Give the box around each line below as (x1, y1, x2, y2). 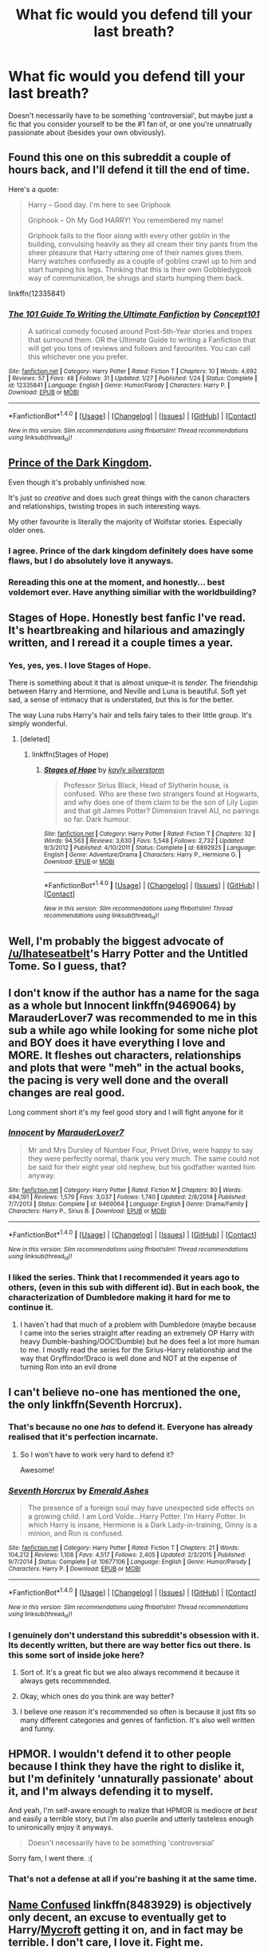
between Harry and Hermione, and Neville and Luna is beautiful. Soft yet (8, 686, 247, 696)
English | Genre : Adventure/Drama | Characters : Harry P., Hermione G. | (43, 851, 242, 859)
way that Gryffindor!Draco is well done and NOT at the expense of (19, 1354, 238, 1363)
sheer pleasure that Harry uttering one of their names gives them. (27, 247, 244, 257)
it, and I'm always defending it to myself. (8, 1784, 214, 1798)
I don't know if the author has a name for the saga (8, 986, 259, 1000)
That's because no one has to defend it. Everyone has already (8, 1422, 254, 1433)
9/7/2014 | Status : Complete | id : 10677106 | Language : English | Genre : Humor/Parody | (8, 1558, 251, 1566)
